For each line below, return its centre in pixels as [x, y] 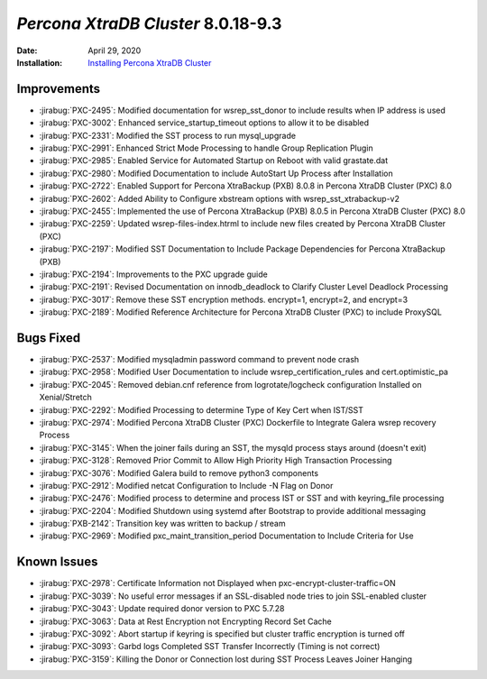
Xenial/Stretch [65, 398]
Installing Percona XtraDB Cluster [150, 62]
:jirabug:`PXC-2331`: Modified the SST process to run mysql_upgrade [168, 135]
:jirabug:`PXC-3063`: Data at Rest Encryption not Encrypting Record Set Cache [186, 621]
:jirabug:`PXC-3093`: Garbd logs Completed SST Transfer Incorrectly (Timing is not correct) [210, 647]
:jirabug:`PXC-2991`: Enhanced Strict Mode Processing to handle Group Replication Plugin [206, 148]
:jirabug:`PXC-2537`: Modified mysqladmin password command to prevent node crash [199, 359]
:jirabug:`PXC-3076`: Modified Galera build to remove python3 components [179, 473]
